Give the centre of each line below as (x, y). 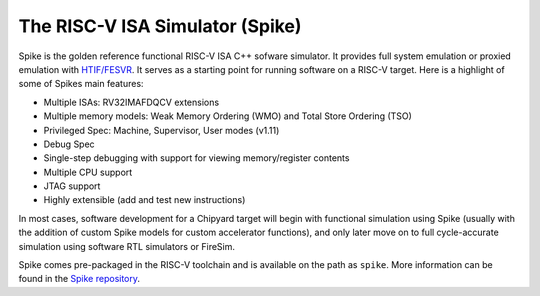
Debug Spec (69, 144)
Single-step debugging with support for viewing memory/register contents (196, 158)
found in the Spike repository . (79, 279)
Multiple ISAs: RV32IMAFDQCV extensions (131, 102)
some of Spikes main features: (81, 84)
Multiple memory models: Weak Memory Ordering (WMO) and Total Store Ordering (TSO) (227, 116)
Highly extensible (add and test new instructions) (144, 200)
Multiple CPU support (88, 172)
